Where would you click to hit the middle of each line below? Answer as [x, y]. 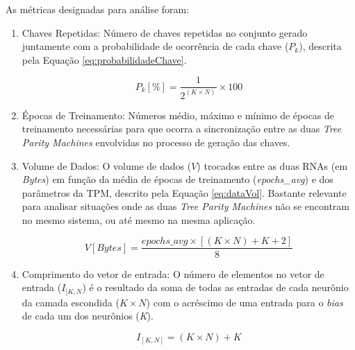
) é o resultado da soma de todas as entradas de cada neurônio [215, 287]
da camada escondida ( [71, 302]
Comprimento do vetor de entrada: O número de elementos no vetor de [173, 273]
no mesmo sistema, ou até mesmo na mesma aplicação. [139, 219]
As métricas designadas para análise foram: [98, 9]
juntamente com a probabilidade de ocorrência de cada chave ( [155, 46]
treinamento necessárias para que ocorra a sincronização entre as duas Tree [182, 129]
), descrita [320, 46]
